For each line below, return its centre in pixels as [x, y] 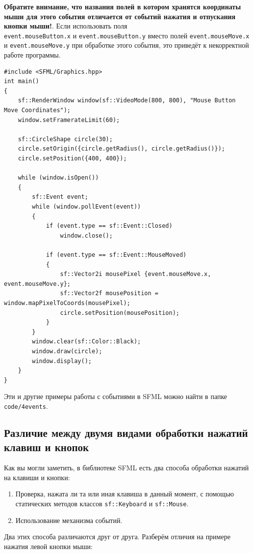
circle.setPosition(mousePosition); [120, 313]
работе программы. [32, 55]
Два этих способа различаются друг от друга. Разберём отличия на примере [117, 537]
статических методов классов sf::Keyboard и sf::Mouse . [102, 503]
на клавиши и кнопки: [37, 477]
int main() [22, 81]
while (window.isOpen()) [58, 178]
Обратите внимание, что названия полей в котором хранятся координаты [123, 6]
